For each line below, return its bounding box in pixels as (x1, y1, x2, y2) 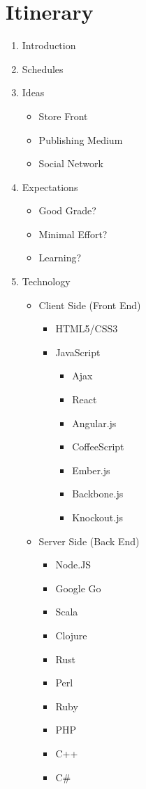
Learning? (38, 250, 82, 265)
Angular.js (72, 415, 117, 430)
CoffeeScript (72, 439, 124, 454)
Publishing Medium (38, 132, 123, 147)
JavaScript (55, 344, 101, 359)
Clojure (55, 627, 87, 642)
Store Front (38, 108, 88, 123)
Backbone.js (72, 486, 124, 501)
